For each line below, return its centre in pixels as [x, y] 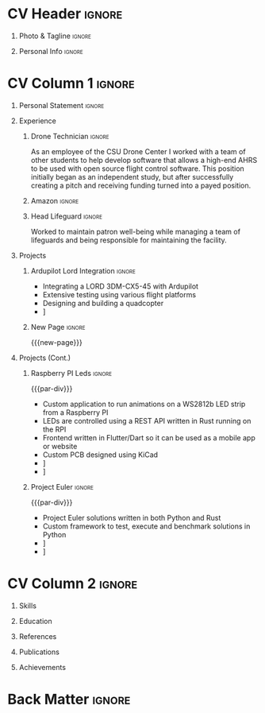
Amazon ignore [55, 200]
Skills [28, 606]
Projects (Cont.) [45, 358]
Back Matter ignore [69, 699]
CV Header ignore [65, 14]
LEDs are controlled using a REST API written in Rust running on [147, 420]
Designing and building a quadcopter [103, 303]
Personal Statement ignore [61, 105]
